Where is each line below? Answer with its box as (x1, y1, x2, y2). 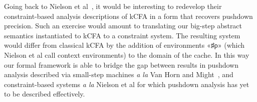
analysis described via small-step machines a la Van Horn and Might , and (4, 69, 233, 80)
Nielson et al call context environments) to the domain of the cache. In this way (4, 49, 249, 60)
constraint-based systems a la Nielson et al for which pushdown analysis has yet (4, 79, 249, 89)
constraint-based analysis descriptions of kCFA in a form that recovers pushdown (4, 10, 253, 21)
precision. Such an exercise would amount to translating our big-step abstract (4, 20, 242, 31)
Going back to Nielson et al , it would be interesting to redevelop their (4, 1, 222, 11)
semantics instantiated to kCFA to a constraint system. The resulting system (4, 30, 240, 40)
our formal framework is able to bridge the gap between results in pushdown (4, 59, 238, 70)
